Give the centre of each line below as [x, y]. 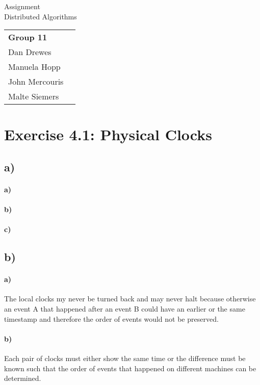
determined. [23, 378]
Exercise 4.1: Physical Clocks [108, 134]
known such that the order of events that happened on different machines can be [130, 368]
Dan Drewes [30, 52]
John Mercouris [36, 82]
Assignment [22, 6]
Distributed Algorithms [41, 16]
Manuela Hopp [34, 67]
